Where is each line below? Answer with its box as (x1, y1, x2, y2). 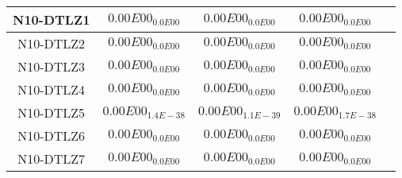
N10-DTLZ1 (13, 10, 90, 29)
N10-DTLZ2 (17, 34, 86, 52)
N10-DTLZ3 (17, 57, 86, 75)
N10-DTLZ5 (17, 103, 86, 122)
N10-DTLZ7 (17, 149, 86, 168)
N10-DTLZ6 (17, 126, 86, 145)
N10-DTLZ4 (17, 80, 86, 99)
